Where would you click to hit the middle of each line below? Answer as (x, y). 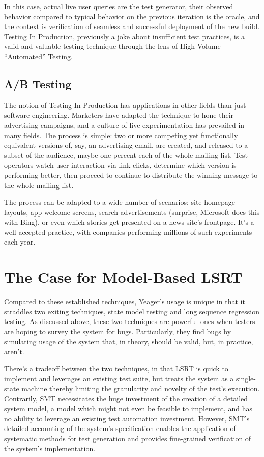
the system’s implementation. (50, 448)
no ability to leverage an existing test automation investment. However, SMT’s (127, 418)
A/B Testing (38, 83)
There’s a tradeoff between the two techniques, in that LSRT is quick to (116, 368)
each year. (20, 242)
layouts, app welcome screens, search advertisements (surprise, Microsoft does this (132, 212)
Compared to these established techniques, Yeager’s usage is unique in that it (125, 301)
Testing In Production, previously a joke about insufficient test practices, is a (124, 36)
